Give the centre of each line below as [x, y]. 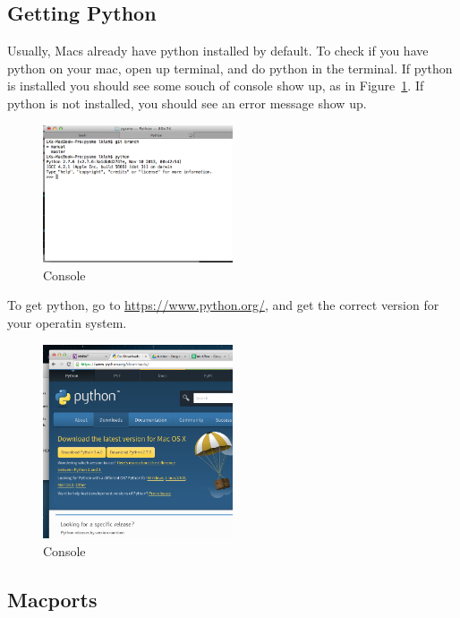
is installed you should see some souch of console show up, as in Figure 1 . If [216, 86]
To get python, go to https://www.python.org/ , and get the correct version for [223, 305]
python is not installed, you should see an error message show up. [187, 103]
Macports [52, 599]
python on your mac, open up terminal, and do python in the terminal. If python [230, 68]
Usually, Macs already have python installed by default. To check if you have [218, 51]
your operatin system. [67, 323]
